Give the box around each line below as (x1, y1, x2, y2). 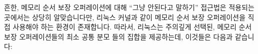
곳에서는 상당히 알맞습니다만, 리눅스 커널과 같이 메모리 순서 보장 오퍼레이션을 (4, 11, 246, 22)
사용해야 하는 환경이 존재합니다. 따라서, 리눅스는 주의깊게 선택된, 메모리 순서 (12, 21, 252, 32)
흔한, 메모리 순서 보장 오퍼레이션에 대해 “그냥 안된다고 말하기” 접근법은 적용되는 (4, 2, 255, 12)
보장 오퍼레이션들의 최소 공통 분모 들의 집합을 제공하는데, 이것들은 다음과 (4, 31, 233, 41)
